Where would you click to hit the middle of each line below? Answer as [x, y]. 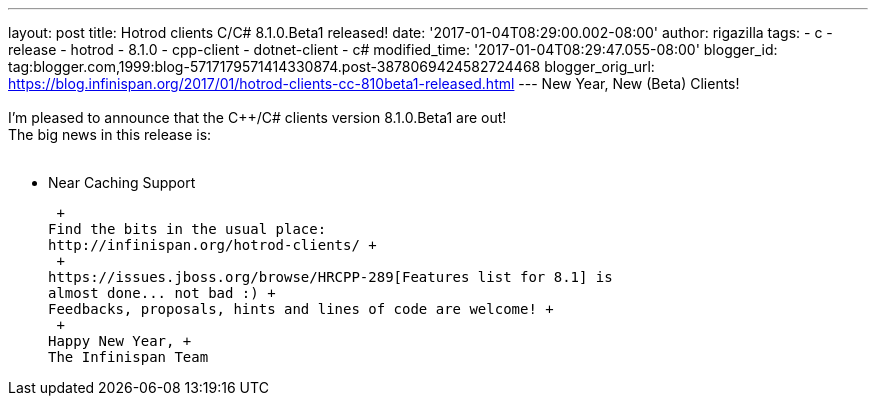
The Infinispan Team [128, 357]
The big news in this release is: [110, 134]
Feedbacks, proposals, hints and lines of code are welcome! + [301, 309]
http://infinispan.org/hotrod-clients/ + [212, 245]
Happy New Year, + [120, 341]
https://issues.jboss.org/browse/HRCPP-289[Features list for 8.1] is [330, 277]
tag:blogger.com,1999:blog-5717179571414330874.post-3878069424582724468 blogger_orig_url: [331, 66]
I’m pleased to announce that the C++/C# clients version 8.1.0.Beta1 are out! [257, 117]
